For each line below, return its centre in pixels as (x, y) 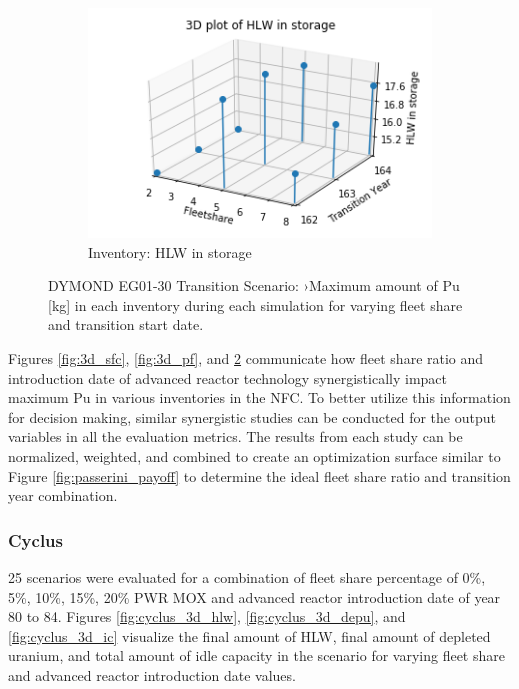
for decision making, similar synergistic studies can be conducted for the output (252, 416)
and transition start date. (126, 324)
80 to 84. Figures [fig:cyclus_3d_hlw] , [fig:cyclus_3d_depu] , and (207, 616)
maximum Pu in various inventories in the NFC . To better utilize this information (259, 397)
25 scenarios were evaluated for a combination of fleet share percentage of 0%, (247, 576)
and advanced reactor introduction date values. (152, 674)
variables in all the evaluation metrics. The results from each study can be (235, 436)
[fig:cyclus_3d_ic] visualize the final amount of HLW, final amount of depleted (249, 635)
